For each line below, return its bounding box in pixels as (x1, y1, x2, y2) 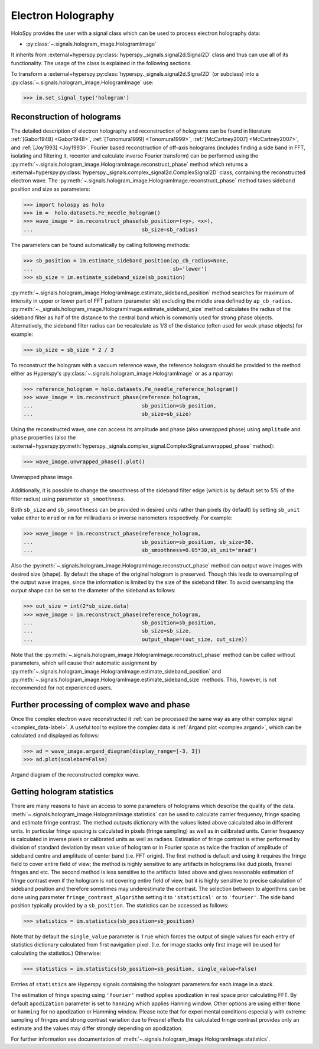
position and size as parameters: (11, 185, 90, 193)
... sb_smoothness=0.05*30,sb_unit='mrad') (23, 547, 257, 554)
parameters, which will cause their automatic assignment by (11, 659, 157, 666)
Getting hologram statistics (11, 787, 114, 797)
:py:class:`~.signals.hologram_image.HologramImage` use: (11, 79, 154, 86)
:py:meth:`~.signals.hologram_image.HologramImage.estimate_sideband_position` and (11, 668, 222, 675)
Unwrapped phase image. (11, 473, 74, 480)
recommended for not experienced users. (11, 684, 113, 691)
